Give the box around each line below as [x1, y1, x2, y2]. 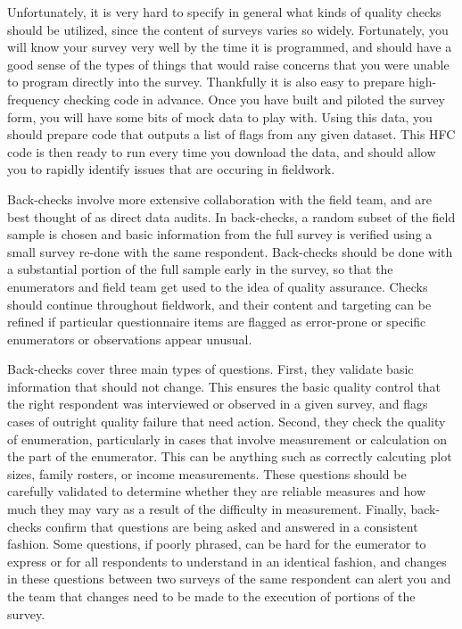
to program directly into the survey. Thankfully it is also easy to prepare [7, 72, 405, 91]
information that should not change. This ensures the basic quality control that [7, 377, 441, 395]
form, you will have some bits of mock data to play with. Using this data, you [7, 107, 433, 126]
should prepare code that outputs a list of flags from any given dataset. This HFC [7, 125, 456, 144]
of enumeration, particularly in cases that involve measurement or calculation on [7, 429, 448, 448]
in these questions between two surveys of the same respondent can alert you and [7, 569, 451, 588]
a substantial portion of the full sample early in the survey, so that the [7, 260, 393, 278]
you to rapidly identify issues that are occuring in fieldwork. [7, 160, 335, 178]
